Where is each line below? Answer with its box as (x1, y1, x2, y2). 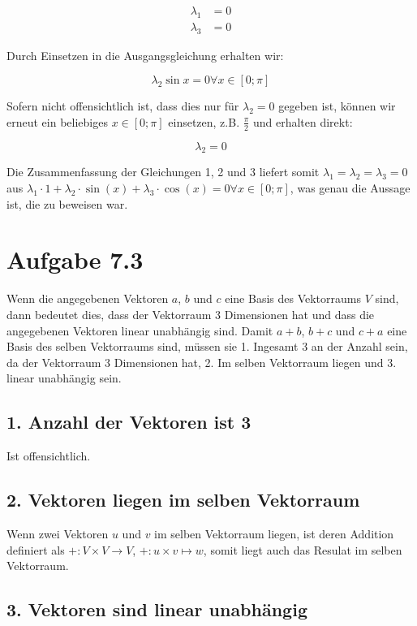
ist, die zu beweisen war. (6, 195, 128, 212)
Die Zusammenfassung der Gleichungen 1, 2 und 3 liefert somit (6, 163, 320, 180)
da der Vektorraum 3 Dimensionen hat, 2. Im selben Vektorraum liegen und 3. (6, 353, 397, 370)
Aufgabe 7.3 (6, 243, 144, 276)
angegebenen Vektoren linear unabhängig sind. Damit (6, 322, 273, 339)
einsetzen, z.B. (168, 113, 240, 130)
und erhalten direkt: (252, 113, 353, 130)
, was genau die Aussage (290, 179, 411, 196)
